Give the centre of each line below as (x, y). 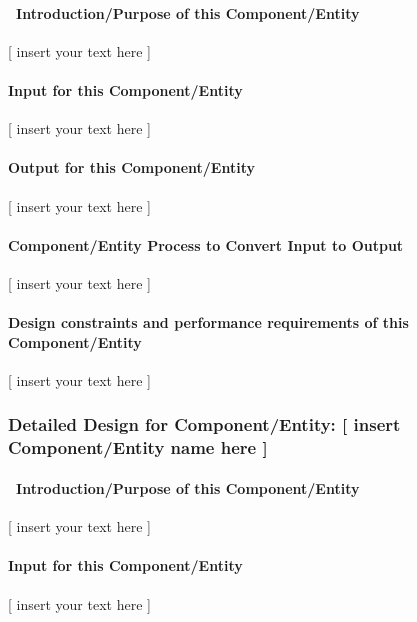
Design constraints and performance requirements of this (208, 322)
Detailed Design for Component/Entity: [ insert (204, 424)
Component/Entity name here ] (138, 447)
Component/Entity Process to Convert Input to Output (206, 244)
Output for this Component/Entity (131, 167)
